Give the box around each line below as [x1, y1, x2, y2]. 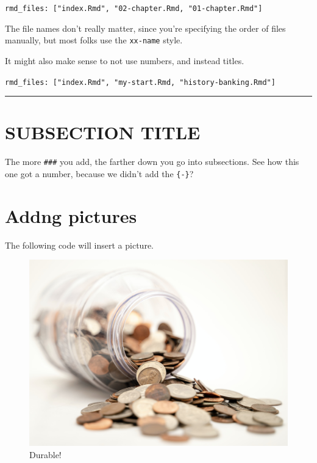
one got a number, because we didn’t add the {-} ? [5, 167, 194, 180]
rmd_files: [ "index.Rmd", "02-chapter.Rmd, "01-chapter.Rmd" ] [5, 4, 263, 13]
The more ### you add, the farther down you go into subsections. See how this [5, 155, 299, 168]
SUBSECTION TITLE [5, 120, 201, 145]
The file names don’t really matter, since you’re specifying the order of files [5, 21, 286, 34]
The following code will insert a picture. [5, 238, 154, 251]
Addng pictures [5, 203, 137, 228]
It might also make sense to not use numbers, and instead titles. [5, 54, 244, 67]
